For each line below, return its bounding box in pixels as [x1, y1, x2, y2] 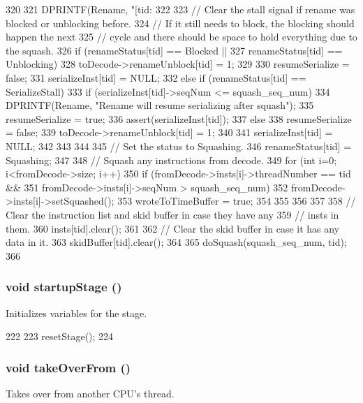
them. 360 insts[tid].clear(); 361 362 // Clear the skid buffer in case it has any [6, 221, 340, 235]
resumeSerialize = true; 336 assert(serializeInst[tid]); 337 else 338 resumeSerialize [6, 111, 352, 126]
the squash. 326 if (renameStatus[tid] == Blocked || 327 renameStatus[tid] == [6, 43, 343, 57]
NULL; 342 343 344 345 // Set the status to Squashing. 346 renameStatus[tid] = [6, 138, 352, 153]
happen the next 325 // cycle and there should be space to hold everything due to [6, 29, 357, 44]
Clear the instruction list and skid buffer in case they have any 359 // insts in [6, 207, 339, 221]
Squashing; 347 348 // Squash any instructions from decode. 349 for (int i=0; [6, 152, 337, 167]
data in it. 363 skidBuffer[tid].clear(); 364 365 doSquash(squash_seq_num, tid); [6, 235, 347, 249]
